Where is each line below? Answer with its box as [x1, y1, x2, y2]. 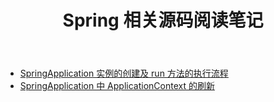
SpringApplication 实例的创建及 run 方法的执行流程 [19, 67, 229, 80]
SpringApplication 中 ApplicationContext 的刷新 [19, 80, 215, 92]
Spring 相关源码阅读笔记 [62, 9, 264, 32]
